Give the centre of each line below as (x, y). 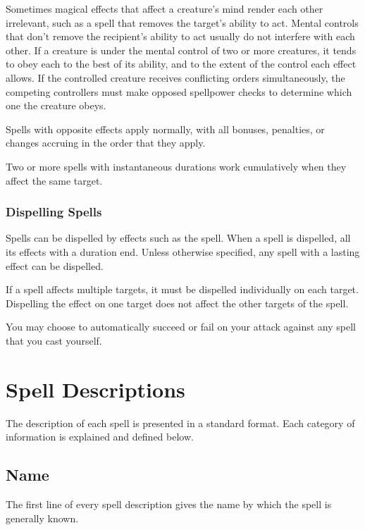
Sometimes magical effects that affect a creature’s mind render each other (165, 8)
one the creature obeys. (56, 105)
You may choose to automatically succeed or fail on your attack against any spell (181, 327)
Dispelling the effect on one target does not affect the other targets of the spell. (177, 303)
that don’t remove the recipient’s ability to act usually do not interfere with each (180, 36)
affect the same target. (54, 180)
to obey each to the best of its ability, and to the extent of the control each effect (181, 64)
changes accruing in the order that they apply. (106, 143)
